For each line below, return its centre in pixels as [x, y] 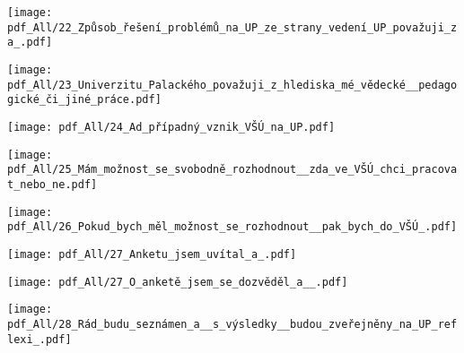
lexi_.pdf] [39, 339]
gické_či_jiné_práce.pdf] [84, 100]
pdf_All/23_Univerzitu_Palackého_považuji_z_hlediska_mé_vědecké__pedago [232, 85]
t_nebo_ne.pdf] [53, 184]
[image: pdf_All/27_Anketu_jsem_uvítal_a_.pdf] [152, 254]
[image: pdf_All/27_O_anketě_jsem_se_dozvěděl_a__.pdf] [178, 282]
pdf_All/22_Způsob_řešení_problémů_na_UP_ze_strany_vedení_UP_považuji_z [232, 27]
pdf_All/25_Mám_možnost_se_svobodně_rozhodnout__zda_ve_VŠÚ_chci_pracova [232, 170]
